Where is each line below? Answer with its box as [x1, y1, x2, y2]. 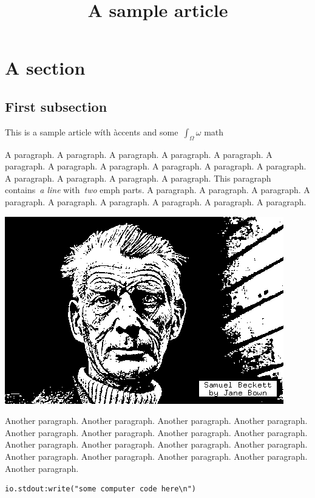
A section [5, 55, 86, 80]
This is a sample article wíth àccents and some [5, 125, 178, 138]
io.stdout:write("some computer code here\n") [5, 485, 196, 494]
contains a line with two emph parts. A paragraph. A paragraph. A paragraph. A [5, 183, 310, 196]
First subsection [5, 97, 107, 115]
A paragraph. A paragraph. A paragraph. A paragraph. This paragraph [5, 171, 271, 184]
